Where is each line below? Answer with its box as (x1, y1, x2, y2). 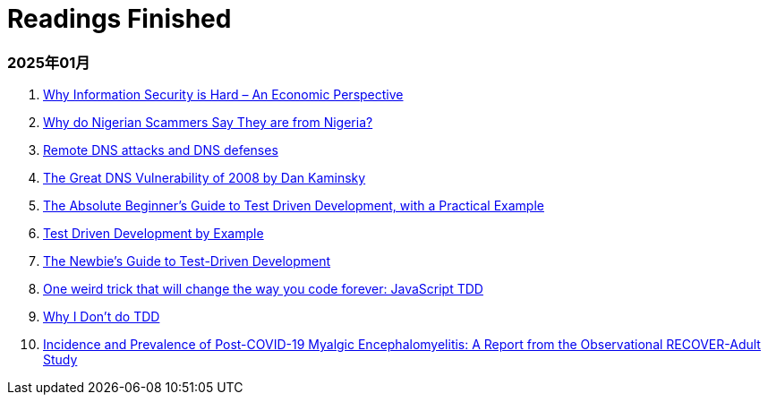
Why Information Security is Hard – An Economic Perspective (43, 87, 404, 103)
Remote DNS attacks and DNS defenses (43, 142, 278, 158)
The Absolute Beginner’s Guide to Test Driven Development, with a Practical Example (43, 198, 544, 214)
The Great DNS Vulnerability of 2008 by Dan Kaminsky (43, 170, 366, 186)
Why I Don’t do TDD (43, 309, 160, 325)
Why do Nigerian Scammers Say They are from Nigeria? (43, 115, 373, 131)
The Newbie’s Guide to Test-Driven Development (43, 253, 331, 269)
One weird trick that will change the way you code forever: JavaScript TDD (43, 281, 483, 297)
